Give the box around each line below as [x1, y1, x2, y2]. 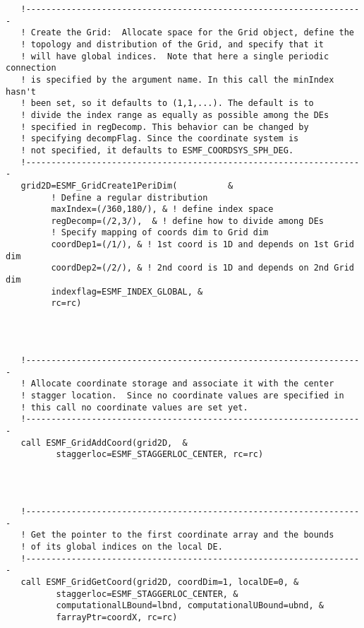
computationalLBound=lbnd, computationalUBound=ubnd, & [56, 600, 324, 611]
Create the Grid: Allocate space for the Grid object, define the [30, 28, 354, 38]
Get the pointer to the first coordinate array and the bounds [30, 530, 334, 540]
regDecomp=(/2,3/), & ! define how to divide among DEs [51, 215, 324, 226]
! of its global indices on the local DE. [20, 541, 223, 552]
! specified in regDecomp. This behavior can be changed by [20, 122, 309, 132]
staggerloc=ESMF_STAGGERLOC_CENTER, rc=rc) [56, 449, 264, 460]
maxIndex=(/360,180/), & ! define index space [51, 204, 274, 215]
